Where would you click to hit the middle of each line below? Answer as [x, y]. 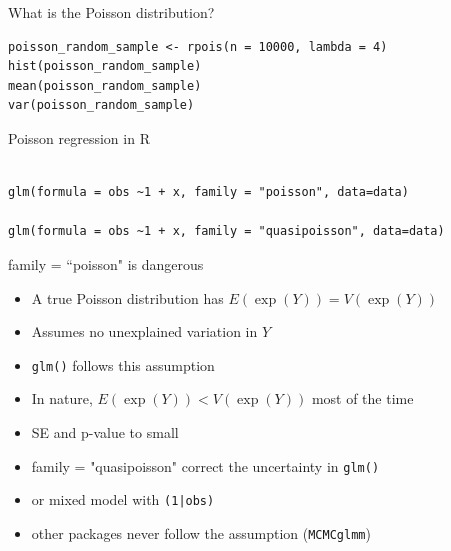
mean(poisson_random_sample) [105, 85]
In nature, [62, 398]
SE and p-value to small [105, 431]
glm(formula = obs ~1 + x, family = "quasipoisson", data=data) [226, 231]
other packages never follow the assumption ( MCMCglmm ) [201, 532]
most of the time [362, 398]
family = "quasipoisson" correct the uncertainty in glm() [205, 465]
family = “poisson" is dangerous [106, 263]
